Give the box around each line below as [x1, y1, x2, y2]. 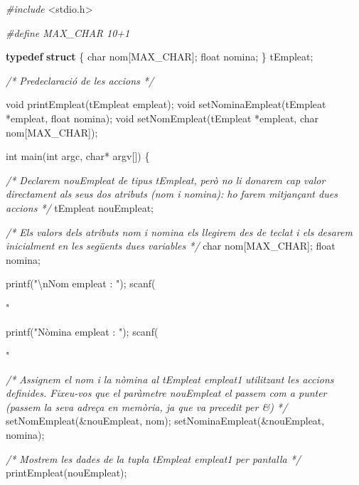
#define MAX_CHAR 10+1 [6, 25, 130, 40]
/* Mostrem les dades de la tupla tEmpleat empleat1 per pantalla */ [6, 451, 301, 466]
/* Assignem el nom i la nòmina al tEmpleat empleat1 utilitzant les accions [6, 371, 334, 386]
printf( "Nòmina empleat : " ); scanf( [6, 324, 159, 339]
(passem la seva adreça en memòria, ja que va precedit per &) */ [6, 399, 288, 414]
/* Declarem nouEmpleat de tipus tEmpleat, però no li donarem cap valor [6, 172, 326, 187]
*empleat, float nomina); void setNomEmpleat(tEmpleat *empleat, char [6, 110, 319, 125]
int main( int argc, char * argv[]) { [6, 149, 150, 164]
